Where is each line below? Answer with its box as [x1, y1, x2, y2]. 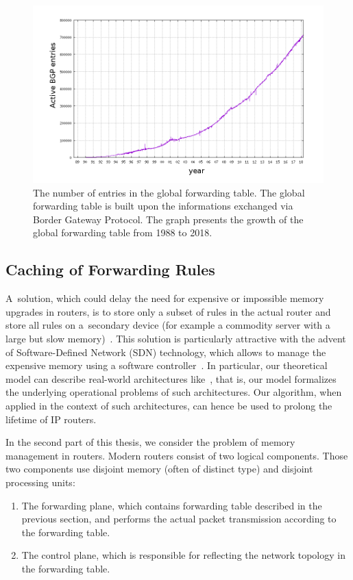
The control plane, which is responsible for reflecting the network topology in [21, 548, 345, 562]
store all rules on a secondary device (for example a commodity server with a [5, 318, 330, 332]
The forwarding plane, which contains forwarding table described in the [21, 498, 322, 512]
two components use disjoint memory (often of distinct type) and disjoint [5, 462, 313, 476]
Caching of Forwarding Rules [5, 259, 215, 280]
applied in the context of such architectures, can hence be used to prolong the [5, 399, 332, 413]
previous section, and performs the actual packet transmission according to [21, 512, 337, 526]
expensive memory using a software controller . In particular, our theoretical [5, 358, 328, 373]
